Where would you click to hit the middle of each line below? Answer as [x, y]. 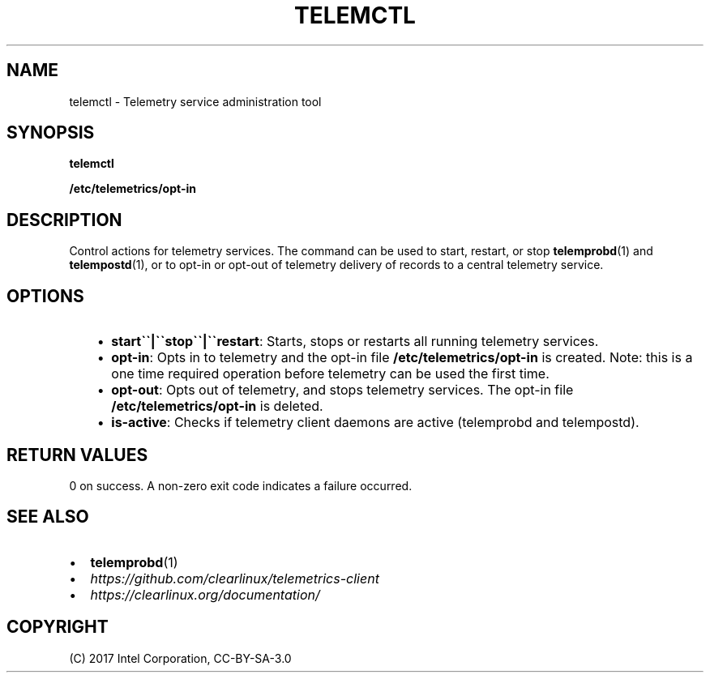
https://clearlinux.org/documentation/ [205, 594]
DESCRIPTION [64, 220]
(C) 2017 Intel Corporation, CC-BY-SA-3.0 [180, 658]
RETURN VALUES [77, 455]
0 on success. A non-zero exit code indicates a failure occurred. [241, 485]
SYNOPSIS [51, 133]
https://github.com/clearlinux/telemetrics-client [235, 578]
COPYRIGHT [58, 627]
